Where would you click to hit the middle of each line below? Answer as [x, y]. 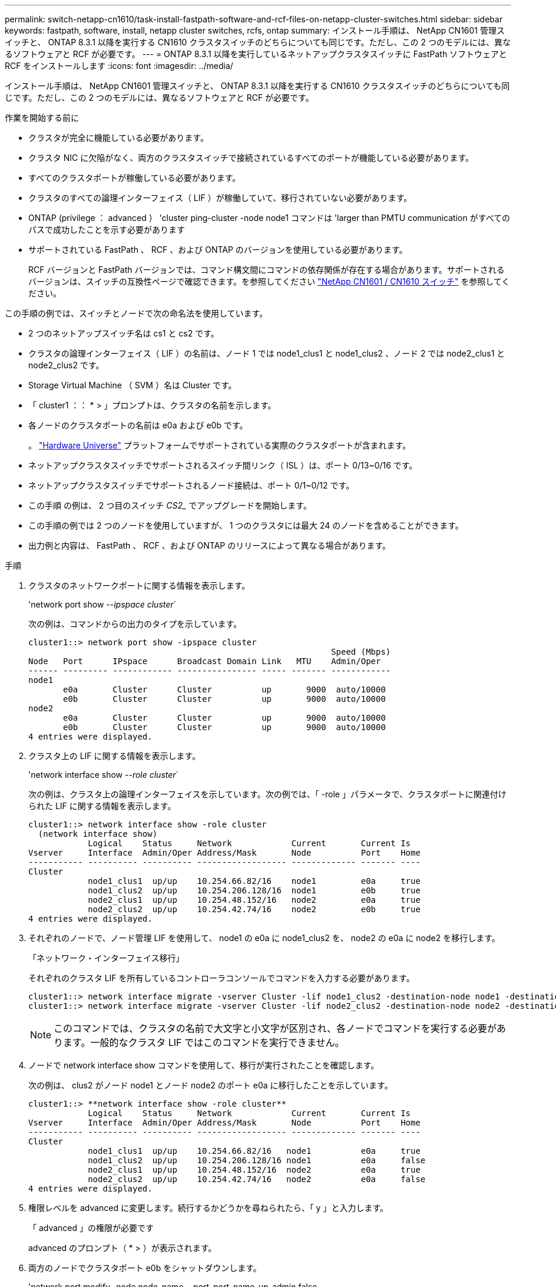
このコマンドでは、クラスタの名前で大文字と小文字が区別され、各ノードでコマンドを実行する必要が [275, 1028]
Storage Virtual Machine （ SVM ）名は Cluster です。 [133, 385]
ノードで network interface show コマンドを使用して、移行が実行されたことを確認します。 [204, 1065]
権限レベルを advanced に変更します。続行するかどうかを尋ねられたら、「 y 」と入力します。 [208, 1208]
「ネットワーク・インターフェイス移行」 [106, 958]
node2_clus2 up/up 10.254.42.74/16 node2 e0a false [257, 1179]
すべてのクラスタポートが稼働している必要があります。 [135, 178]
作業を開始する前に [42, 118]
